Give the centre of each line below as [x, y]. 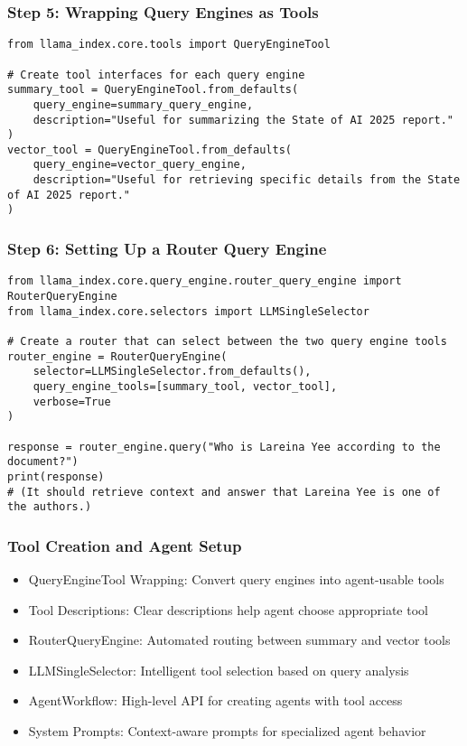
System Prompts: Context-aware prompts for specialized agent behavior [227, 731]
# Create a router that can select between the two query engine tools [227, 341]
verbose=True [72, 401]
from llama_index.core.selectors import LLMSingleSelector [188, 311]
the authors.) [50, 507]
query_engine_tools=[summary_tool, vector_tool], [185, 386]
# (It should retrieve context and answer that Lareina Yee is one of [224, 492]
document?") [43, 462]
